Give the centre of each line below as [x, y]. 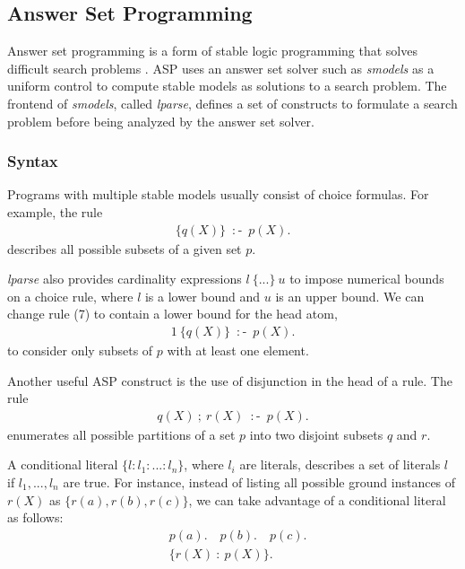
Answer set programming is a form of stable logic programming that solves [212, 51]
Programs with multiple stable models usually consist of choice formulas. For [218, 194]
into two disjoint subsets [316, 434]
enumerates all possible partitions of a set [121, 434]
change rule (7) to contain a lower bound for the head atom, [172, 314]
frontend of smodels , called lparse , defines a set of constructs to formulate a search [232, 103]
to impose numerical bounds [367, 279]
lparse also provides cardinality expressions [125, 279]
